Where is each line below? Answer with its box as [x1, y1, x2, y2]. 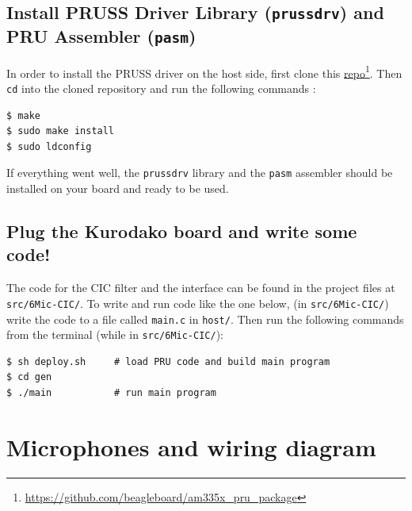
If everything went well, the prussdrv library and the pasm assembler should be [6, 164, 393, 181]
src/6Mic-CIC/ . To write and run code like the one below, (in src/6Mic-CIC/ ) [6, 294, 389, 311]
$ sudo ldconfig [6, 140, 92, 152]
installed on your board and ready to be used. [6, 180, 229, 197]
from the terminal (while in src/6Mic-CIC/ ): [6, 326, 224, 343]
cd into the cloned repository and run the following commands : [6, 80, 316, 96]
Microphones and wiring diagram [6, 430, 376, 463]
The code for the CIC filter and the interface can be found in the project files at [6, 279, 395, 296]
